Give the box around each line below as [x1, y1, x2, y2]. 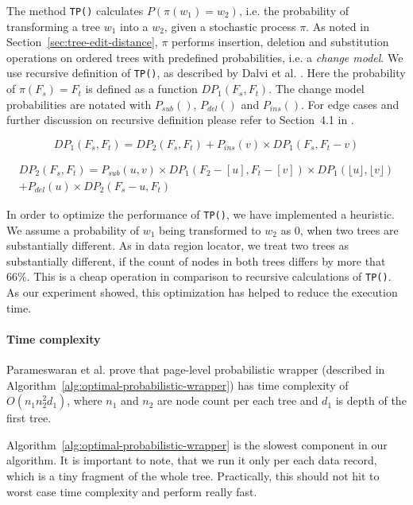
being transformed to [159, 221, 261, 238]
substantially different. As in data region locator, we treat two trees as [6, 237, 349, 254]
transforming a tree [6, 17, 101, 34]
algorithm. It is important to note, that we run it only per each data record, [6, 452, 377, 468]
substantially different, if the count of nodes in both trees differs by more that [6, 252, 386, 269]
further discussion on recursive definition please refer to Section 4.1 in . [6, 111, 354, 128]
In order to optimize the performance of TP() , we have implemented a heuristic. [6, 205, 395, 222]
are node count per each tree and [157, 392, 318, 409]
